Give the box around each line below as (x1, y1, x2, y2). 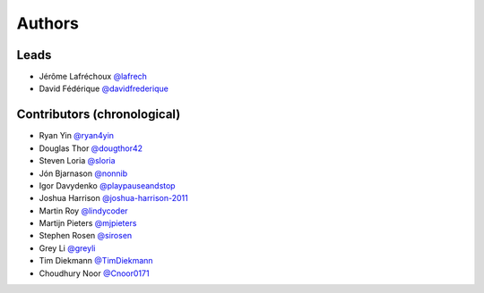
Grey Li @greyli (39, 242, 96, 254)
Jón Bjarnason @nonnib (39, 168, 128, 179)
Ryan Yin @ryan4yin (39, 130, 115, 141)
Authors (16, 13, 80, 33)
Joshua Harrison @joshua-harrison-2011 (39, 193, 188, 204)
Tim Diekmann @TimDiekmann (39, 255, 153, 266)
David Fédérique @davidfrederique (39, 83, 169, 94)
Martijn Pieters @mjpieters (39, 218, 137, 229)
